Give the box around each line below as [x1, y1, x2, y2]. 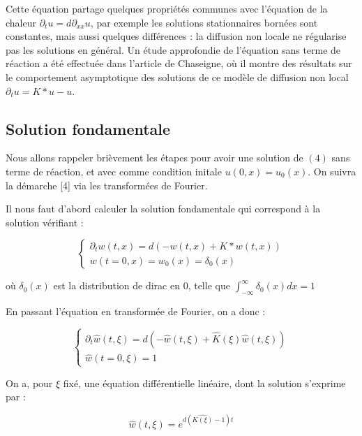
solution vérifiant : [6, 215, 84, 229]
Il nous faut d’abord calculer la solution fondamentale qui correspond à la [6, 201, 321, 216]
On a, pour [6, 375, 53, 390]
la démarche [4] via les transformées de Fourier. [6, 177, 208, 192]
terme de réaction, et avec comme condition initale [6, 163, 222, 178]
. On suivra [308, 163, 356, 178]
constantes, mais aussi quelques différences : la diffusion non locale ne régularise [6, 29, 347, 43]
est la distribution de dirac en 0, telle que [53, 278, 230, 293]
